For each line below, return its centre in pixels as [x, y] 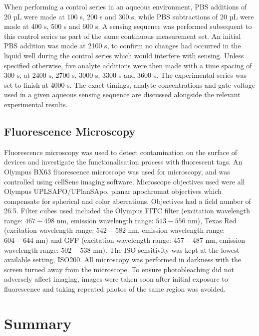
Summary [38, 323]
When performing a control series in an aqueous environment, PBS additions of [126, 6]
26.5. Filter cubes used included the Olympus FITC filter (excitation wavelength [127, 211]
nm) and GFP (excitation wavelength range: [103, 240]
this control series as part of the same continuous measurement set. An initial [123, 36]
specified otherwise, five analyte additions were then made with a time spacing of [128, 65]
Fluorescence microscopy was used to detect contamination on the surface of [121, 152]
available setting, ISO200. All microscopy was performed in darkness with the [123, 259]
